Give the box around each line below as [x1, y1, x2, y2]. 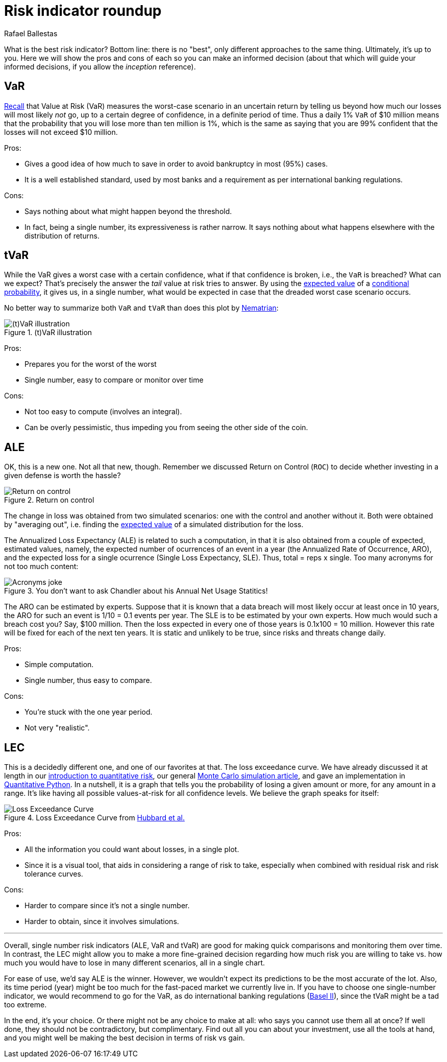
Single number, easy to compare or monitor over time [24, 375, 204, 385]
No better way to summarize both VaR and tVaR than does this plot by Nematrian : [4, 303, 279, 313]
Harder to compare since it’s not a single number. [24, 901, 190, 910]
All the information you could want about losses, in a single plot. [24, 845, 239, 854]
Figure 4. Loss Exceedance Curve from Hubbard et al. [4, 813, 185, 822]
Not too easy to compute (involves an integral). [24, 407, 182, 416]
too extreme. [4, 1000, 47, 1009]
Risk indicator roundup [4, 2, 162, 19]
